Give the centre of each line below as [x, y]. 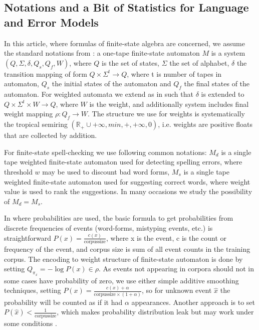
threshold [18, 171]
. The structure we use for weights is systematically [166, 114]
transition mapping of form [46, 73]
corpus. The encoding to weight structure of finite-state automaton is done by [123, 259]
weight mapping [29, 114]
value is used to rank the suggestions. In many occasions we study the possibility [128, 191]
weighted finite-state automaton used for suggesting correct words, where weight [127, 181]
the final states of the [217, 84]
